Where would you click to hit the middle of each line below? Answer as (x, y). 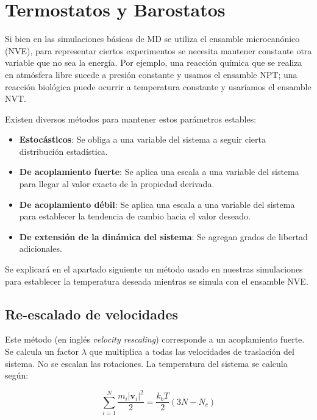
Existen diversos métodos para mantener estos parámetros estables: (131, 119)
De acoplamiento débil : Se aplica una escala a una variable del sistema (157, 204)
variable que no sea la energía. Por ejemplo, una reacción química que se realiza (154, 62)
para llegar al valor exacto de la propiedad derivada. (117, 184)
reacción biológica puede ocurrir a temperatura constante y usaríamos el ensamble (158, 86)
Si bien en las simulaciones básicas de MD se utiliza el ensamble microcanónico (152, 39)
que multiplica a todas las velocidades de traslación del (192, 351)
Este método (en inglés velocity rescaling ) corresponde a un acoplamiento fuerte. (155, 339)
